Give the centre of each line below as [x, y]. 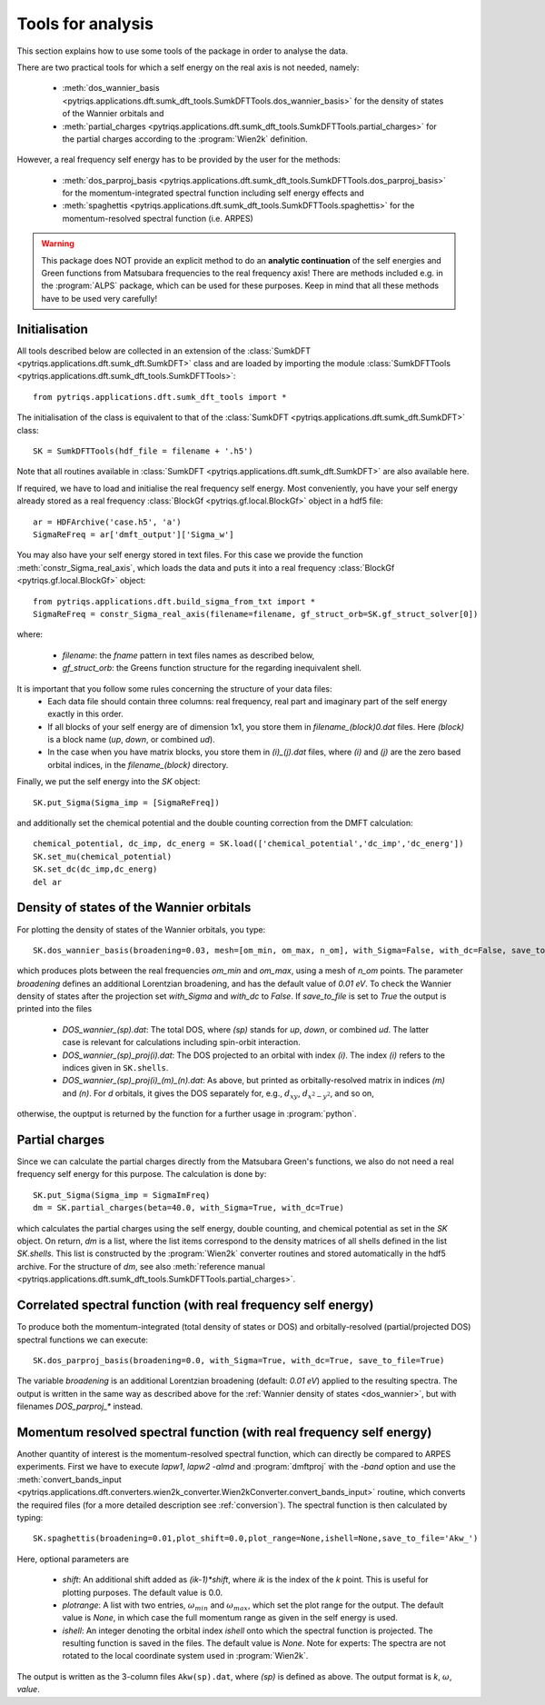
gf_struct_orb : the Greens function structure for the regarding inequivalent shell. [212, 668]
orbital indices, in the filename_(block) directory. [138, 764]
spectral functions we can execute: [83, 1340]
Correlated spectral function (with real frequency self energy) [195, 1306]
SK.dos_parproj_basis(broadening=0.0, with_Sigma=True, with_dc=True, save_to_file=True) [239, 1360]
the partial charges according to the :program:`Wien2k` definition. [185, 139]
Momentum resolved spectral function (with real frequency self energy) [224, 1432]
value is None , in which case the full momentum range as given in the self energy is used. [230, 1618]
